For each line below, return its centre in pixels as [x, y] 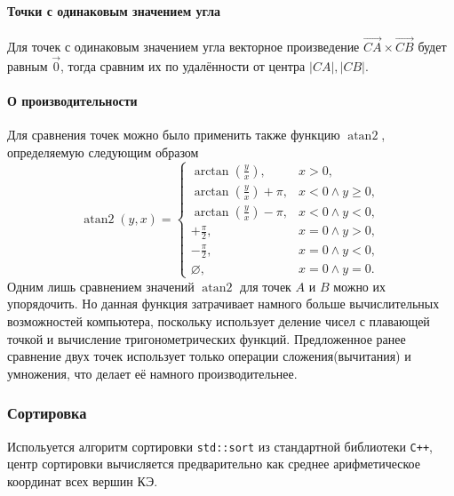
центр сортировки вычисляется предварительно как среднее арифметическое [214, 464]
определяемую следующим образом [103, 152]
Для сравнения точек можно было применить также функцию [174, 135]
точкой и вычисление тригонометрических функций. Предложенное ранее [207, 338]
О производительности [72, 101]
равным [28, 65]
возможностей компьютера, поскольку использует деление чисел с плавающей [219, 320]
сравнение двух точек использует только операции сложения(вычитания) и [209, 356]
